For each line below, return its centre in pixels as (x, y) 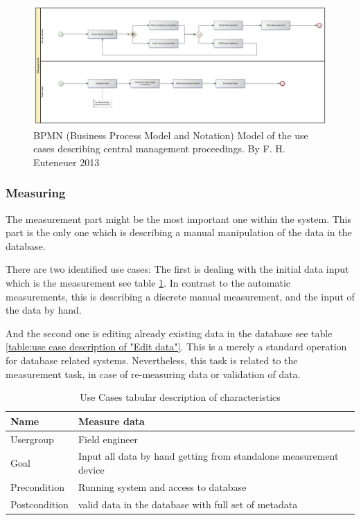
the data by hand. (44, 310)
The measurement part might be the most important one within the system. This (179, 218)
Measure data (111, 421)
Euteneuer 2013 (67, 162)
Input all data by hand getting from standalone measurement (208, 456)
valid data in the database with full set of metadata (188, 504)
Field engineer (108, 439)
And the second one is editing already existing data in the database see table (169, 333)
